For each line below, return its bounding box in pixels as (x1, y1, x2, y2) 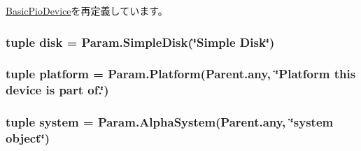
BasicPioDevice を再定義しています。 (6, 3, 168, 17)
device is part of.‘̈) (6, 81, 109, 99)
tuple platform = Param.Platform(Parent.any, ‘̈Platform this (6, 65, 356, 82)
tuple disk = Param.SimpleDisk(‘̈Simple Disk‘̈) (6, 33, 275, 50)
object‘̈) (6, 129, 50, 147)
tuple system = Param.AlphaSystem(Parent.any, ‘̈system (6, 113, 334, 131)
